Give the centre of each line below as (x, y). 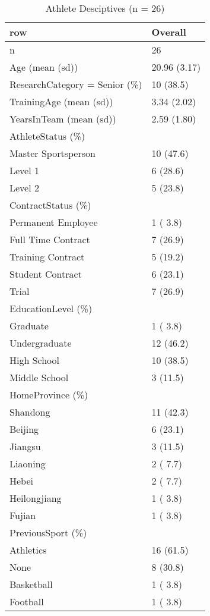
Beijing (24, 429)
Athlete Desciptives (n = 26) (105, 8)
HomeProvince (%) (49, 395)
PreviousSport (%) (48, 532)
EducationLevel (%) (51, 308)
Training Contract (47, 257)
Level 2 (24, 188)
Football (27, 601)
